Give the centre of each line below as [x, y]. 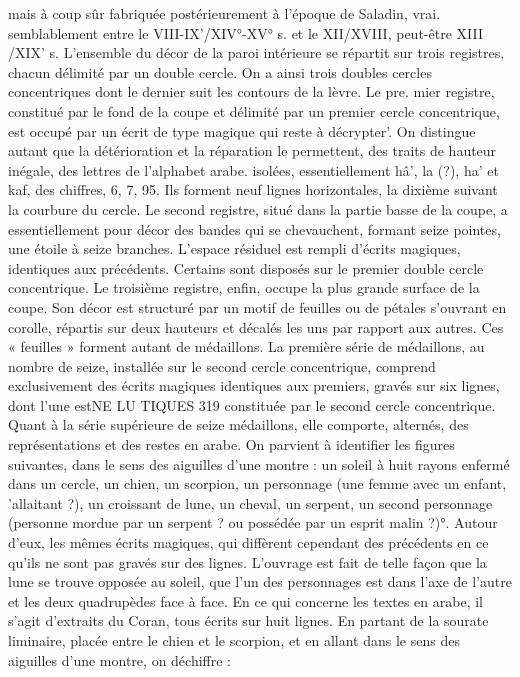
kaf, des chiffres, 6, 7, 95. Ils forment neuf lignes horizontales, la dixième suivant [253, 189]
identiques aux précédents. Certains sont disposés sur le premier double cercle [246, 267]
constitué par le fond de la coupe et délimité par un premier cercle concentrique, [254, 110]
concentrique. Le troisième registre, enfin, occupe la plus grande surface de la [244, 287]
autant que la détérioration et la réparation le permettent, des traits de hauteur [252, 150]
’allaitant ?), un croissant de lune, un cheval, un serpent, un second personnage [250, 502]
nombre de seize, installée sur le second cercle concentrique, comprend [222, 365]
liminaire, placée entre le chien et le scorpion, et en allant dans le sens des [234, 640]
